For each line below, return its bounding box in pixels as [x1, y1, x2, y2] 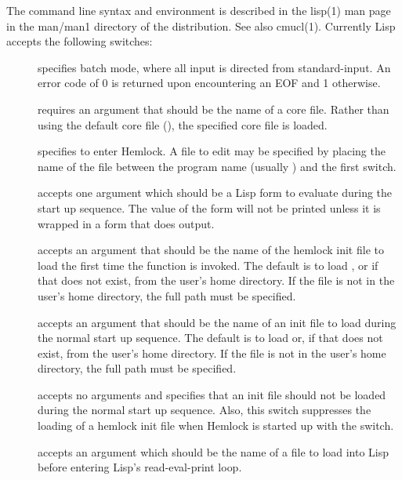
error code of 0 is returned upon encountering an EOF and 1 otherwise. [38, 75, 381, 91]
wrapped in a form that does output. [38, 215, 215, 231]
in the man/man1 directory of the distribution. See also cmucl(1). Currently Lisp [6, 17, 396, 34]
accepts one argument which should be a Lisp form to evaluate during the [38, 184, 393, 201]
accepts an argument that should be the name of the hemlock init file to [38, 242, 384, 258]
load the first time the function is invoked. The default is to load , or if [38, 256, 378, 273]
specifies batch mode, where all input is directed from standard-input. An [38, 59, 391, 75]
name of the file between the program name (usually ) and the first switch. [38, 158, 397, 174]
